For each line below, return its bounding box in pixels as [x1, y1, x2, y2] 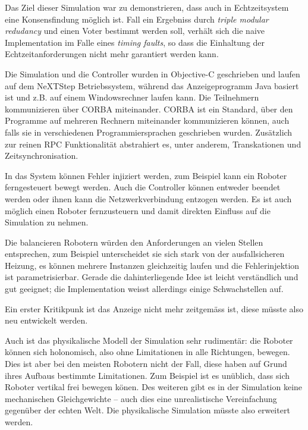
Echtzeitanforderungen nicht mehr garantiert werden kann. [5, 48, 219, 60]
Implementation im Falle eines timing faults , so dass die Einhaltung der [5, 36, 265, 48]
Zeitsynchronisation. [5, 149, 78, 162]
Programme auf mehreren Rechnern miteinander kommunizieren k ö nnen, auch [5, 114, 290, 127]
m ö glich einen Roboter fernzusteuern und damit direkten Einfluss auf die [5, 204, 271, 216]
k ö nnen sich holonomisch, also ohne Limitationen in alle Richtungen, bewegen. [5, 346, 290, 358]
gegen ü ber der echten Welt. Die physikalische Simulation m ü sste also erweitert [5, 404, 290, 416]
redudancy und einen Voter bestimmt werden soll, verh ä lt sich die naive [5, 24, 265, 37]
